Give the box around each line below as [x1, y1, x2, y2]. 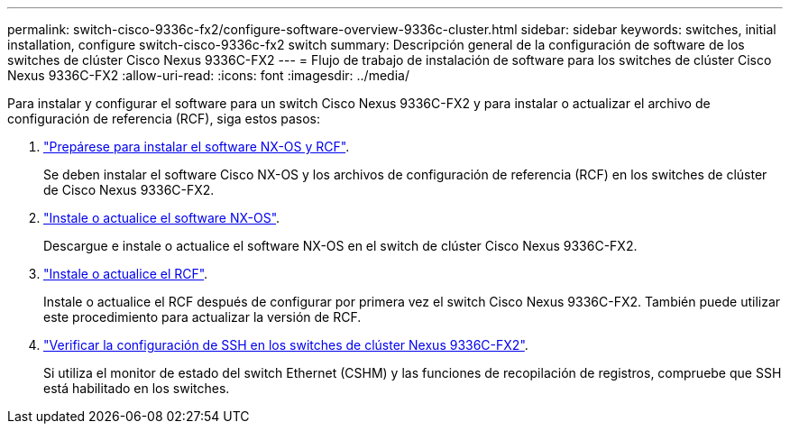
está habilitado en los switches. [43, 381, 230, 396]
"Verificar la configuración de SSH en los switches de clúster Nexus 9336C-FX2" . [43, 337, 528, 353]
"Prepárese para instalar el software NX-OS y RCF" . [43, 139, 350, 154]
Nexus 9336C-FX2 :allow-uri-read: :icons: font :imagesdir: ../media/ [7, 68, 409, 83]
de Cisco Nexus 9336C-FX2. [43, 182, 215, 197]
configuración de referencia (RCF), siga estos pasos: [7, 111, 321, 126]
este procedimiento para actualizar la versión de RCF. [43, 309, 362, 325]
